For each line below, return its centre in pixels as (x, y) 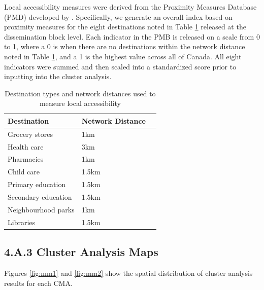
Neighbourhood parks (41, 209)
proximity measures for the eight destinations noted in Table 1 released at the (125, 27)
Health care (26, 146)
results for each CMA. (38, 283)
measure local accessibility (80, 103)
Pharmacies (26, 159)
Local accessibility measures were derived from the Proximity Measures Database (130, 7)
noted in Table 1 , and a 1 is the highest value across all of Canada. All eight (123, 56)
